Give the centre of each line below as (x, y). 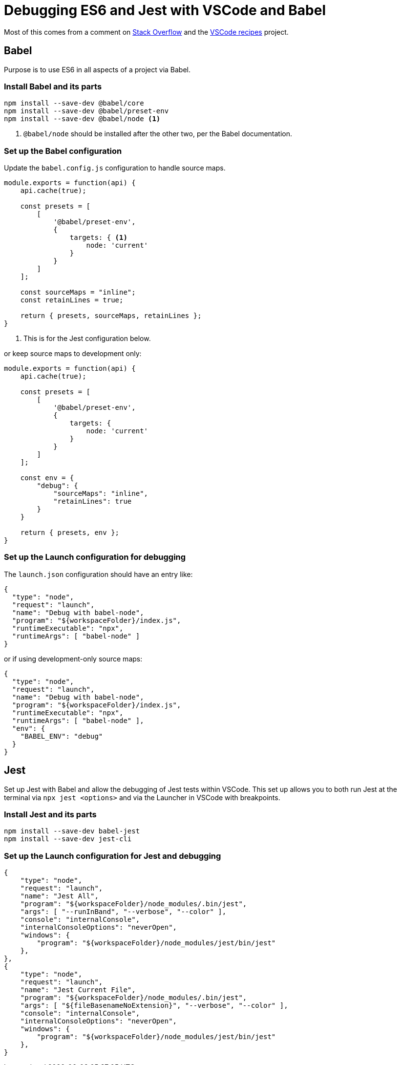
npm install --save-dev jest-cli (68, 839)
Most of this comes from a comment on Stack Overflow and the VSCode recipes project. (146, 32)
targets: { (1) (98, 238)
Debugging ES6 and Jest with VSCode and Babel (165, 10)
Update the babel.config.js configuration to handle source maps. (115, 168)
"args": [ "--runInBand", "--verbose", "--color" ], (123, 912)
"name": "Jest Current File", (78, 990)
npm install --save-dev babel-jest (72, 831)
